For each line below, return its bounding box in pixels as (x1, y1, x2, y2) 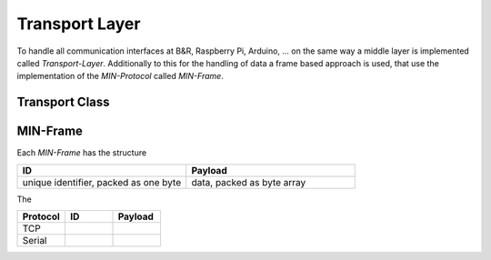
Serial (22, 235, 47, 247)
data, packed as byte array (191, 175, 306, 188)
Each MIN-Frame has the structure (16, 147, 147, 158)
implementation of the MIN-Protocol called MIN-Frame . (16, 71, 225, 82)
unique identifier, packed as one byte (22, 175, 182, 188)
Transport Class (16, 95, 110, 110)
